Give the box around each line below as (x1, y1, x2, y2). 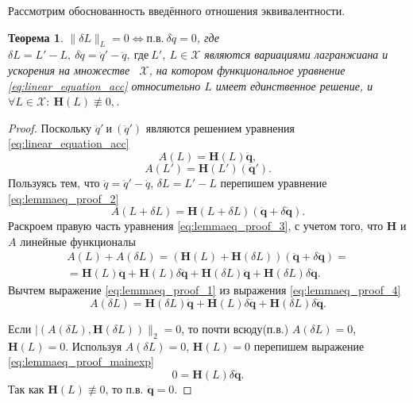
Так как (8, 380, 44, 397)
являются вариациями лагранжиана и (204, 46, 388, 63)
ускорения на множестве (8, 61, 130, 78)
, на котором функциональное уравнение (149, 61, 345, 78)
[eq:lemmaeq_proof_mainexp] (8, 353, 155, 370)
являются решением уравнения (145, 119, 295, 136)
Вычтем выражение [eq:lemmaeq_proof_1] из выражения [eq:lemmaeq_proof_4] (8, 282, 401, 298)
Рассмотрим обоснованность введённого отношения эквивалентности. (8, 2, 345, 18)
